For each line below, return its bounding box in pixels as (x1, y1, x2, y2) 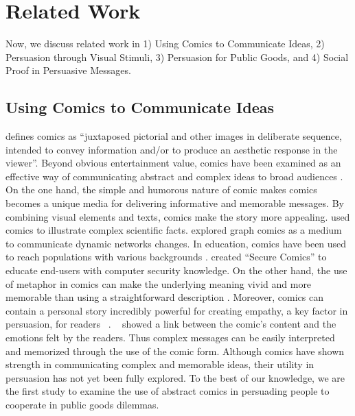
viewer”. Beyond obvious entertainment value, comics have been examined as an (5, 156, 341, 170)
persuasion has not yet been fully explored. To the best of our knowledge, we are (5, 370, 345, 384)
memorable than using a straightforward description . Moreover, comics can (5, 290, 323, 304)
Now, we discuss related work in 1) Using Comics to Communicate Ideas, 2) (5, 36, 325, 51)
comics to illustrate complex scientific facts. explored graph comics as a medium (5, 223, 342, 237)
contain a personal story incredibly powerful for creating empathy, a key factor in (5, 303, 348, 317)
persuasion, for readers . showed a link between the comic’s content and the (5, 317, 336, 331)
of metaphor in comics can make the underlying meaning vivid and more (5, 276, 312, 291)
